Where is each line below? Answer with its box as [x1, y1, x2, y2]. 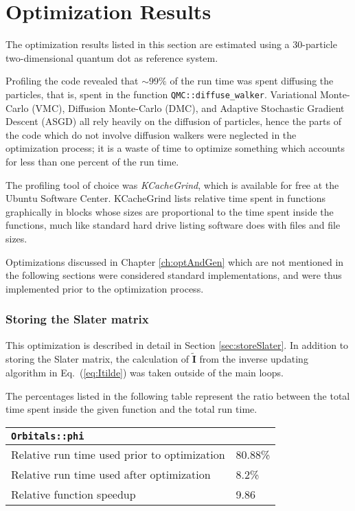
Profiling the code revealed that [5, 73, 139, 88]
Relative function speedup [11, 486, 136, 502]
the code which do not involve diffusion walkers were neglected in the [5, 127, 297, 141]
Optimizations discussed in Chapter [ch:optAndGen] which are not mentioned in [5, 254, 344, 269]
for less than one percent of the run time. [5, 154, 179, 168]
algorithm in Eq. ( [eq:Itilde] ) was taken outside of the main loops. [5, 365, 284, 379]
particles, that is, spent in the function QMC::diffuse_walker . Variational [5, 87, 317, 101]
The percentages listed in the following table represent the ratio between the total [5, 388, 350, 402]
